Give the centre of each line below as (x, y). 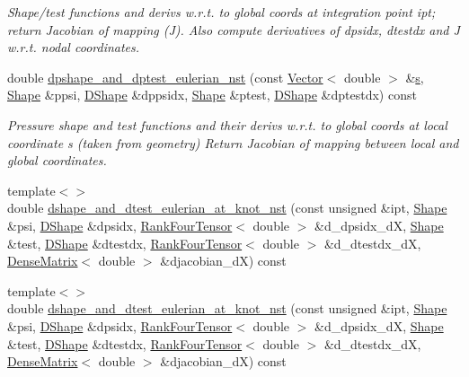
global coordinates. (57, 160)
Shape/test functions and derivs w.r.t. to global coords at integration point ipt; (221, 12)
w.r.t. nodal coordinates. (74, 47)
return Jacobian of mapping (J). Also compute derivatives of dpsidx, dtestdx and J (234, 29)
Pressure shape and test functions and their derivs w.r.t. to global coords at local (227, 124)
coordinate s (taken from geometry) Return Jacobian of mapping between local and (233, 142)
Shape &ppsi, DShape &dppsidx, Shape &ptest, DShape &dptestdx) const (212, 95)
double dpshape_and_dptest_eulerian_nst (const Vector (165, 77)
